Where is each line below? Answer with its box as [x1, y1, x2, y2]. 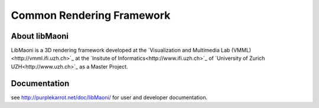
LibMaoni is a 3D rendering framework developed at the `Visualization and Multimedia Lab [11, 47, 230, 54]
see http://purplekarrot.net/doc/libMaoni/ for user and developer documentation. [11, 94, 208, 101]
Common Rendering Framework [11, 9, 171, 22]
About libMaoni [11, 31, 69, 41]
